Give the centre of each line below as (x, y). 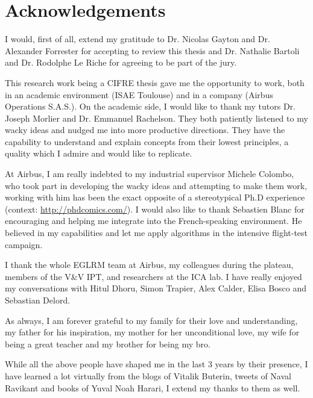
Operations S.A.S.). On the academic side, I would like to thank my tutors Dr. (150, 106)
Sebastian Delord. (38, 300)
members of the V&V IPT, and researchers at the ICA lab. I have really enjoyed (153, 276)
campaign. (24, 244)
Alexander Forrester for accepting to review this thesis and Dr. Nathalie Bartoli (152, 50)
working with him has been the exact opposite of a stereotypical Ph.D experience (155, 197)
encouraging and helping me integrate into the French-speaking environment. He (153, 221)
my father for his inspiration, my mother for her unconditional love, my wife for (152, 332)
